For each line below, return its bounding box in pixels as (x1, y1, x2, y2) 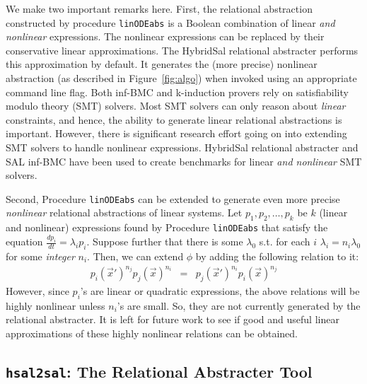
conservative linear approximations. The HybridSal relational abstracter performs (6, 42, 359, 57)
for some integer (6, 248, 75, 263)
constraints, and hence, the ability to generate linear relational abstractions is (6, 112, 342, 127)
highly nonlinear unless (6, 298, 105, 313)
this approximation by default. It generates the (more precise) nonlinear (6, 57, 318, 71)
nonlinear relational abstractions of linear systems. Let (6, 205, 243, 220)
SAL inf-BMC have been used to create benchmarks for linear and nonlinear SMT (6, 153, 362, 168)
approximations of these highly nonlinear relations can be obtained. (6, 325, 298, 340)
